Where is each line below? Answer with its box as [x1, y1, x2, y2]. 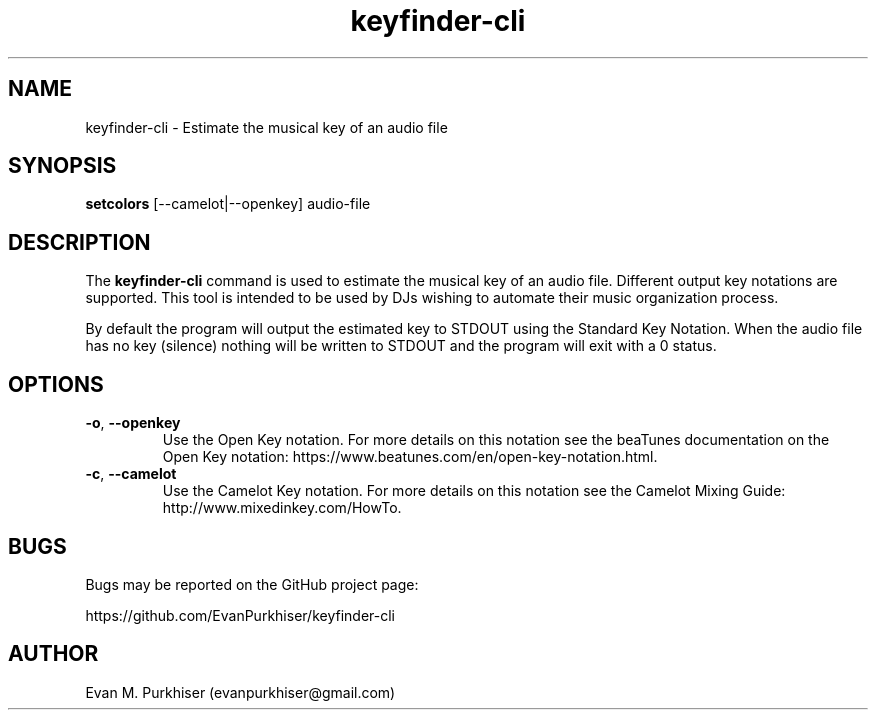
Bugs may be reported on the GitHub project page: [85, 575, 419, 593]
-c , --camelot [85, 465, 177, 483]
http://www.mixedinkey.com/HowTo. [162, 499, 402, 517]
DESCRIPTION [8, 229, 151, 255]
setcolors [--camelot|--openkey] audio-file [85, 195, 371, 213]
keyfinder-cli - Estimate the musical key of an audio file [85, 118, 448, 136]
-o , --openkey [85, 414, 181, 432]
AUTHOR [8, 641, 99, 667]
